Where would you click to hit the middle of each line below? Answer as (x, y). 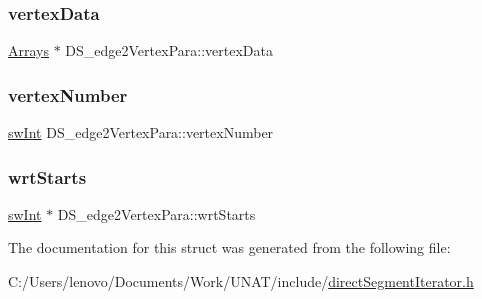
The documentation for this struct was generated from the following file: (229, 247)
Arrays (28, 50)
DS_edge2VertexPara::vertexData (169, 50)
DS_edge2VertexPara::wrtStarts (156, 213)
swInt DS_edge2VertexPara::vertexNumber (141, 132)
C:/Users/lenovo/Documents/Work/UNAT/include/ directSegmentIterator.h (241, 281)
